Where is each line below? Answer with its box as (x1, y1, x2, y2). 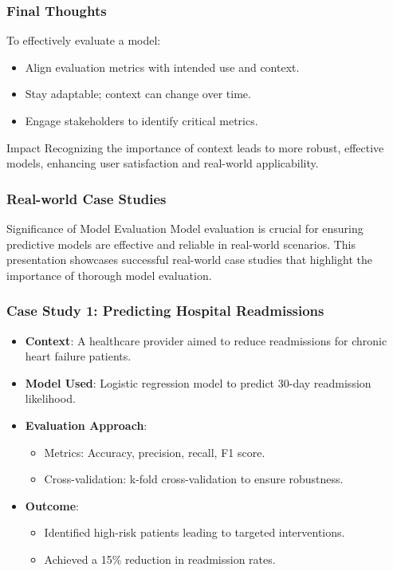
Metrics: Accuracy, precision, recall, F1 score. (44, 443, 265, 460)
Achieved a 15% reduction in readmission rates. (44, 550, 276, 567)
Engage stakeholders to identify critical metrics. (25, 112, 258, 128)
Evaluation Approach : (25, 416, 147, 433)
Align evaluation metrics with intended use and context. (25, 58, 300, 75)
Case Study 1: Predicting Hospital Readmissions (6, 301, 324, 321)
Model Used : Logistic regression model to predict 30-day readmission (25, 374, 371, 391)
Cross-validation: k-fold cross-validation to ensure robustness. (44, 471, 344, 487)
